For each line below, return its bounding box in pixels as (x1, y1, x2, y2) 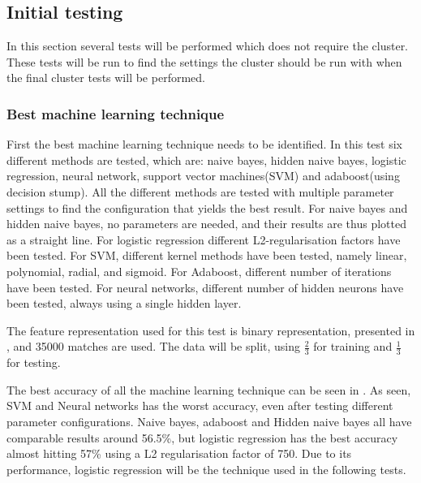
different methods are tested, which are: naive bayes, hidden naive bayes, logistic (6, 151, 406, 168)
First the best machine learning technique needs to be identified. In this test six (6, 136, 402, 153)
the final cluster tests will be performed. (6, 69, 205, 86)
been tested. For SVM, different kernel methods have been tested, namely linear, (6, 247, 407, 264)
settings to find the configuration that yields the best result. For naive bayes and (6, 199, 408, 216)
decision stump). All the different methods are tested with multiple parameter (6, 183, 394, 200)
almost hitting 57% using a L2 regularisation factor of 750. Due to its (6, 445, 352, 462)
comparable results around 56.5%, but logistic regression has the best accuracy (6, 429, 398, 446)
